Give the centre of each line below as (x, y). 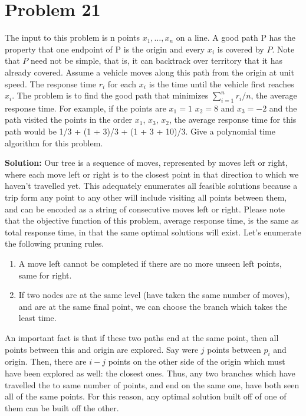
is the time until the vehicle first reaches (221, 83)
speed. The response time (51, 83)
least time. (37, 318)
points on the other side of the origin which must (197, 361)
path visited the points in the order (69, 119)
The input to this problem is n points (72, 37)
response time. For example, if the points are (85, 108)
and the (283, 108)
